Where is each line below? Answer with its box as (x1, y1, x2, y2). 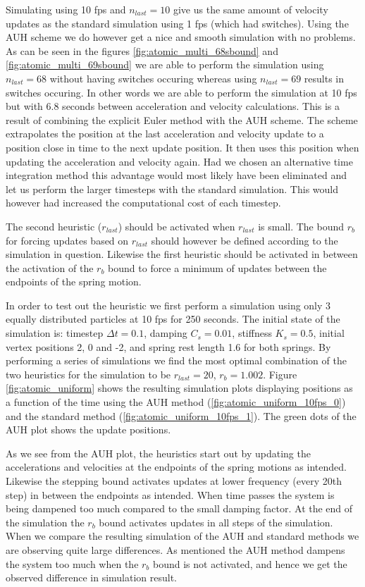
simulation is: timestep (6, 326, 104, 340)
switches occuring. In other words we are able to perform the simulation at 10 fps (6, 85, 357, 99)
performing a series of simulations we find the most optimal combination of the (6, 353, 347, 368)
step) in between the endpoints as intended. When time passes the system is (6, 487, 335, 502)
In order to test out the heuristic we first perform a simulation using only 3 (6, 297, 331, 312)
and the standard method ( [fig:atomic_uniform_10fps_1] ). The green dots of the (6, 408, 357, 423)
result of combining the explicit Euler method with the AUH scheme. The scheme (6, 112, 358, 127)
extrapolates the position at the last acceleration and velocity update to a (6, 126, 324, 141)
